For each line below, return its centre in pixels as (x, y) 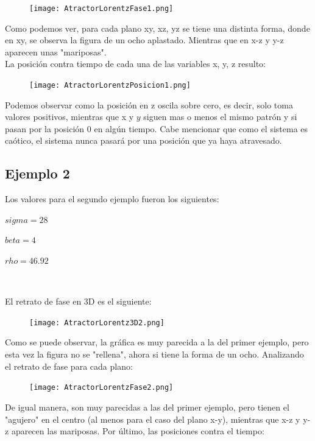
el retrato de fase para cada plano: (69, 366)
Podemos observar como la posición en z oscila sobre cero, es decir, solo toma (149, 104)
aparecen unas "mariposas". (56, 51)
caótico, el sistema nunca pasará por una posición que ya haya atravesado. (143, 140)
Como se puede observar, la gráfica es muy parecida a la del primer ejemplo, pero (157, 342)
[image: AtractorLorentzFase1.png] (101, 9)
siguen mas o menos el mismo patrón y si (220, 117)
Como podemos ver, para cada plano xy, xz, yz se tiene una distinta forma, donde (157, 28)
